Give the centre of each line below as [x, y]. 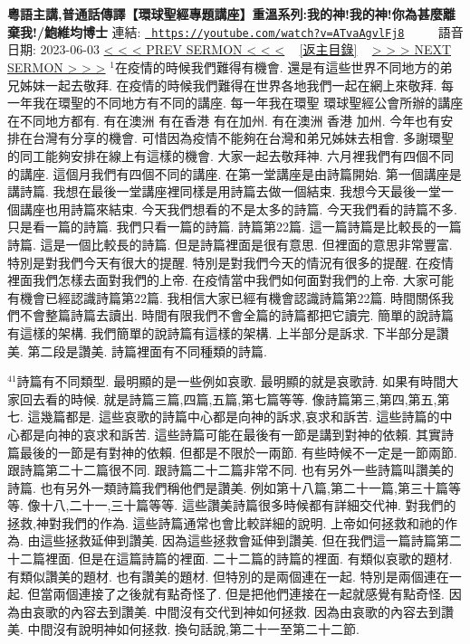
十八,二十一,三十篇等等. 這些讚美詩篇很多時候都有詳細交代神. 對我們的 [248, 505]
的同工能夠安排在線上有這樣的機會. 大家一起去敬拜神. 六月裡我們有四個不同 [231, 156]
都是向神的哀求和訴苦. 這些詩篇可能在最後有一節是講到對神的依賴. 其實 [230, 434]
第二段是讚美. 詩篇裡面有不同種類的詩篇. [147, 350]
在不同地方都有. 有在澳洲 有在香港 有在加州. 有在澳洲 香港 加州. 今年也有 [224, 120]
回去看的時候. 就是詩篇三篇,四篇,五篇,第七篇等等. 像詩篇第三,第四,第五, [228, 398]
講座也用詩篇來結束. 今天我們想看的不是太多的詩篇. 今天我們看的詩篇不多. [238, 208]
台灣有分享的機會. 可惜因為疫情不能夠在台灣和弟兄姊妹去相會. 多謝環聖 [243, 138]
